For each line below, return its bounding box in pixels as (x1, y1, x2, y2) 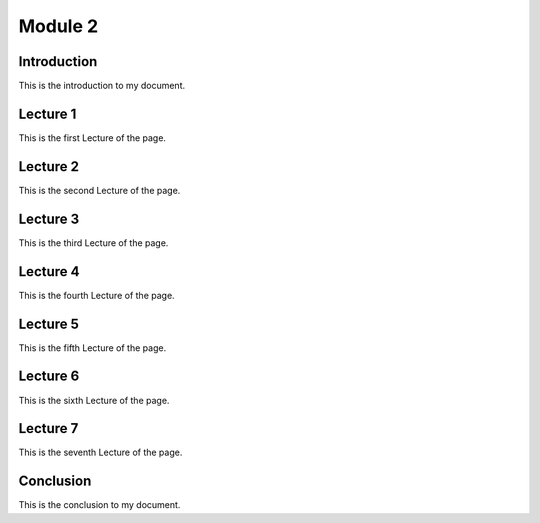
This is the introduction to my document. (18, 80, 185, 92)
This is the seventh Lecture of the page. (18, 446, 183, 459)
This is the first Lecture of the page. (18, 131, 167, 144)
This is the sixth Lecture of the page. (18, 394, 170, 406)
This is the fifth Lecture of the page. (18, 341, 167, 354)
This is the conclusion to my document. (18, 499, 181, 511)
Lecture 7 (18, 420, 79, 437)
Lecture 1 (18, 105, 77, 122)
